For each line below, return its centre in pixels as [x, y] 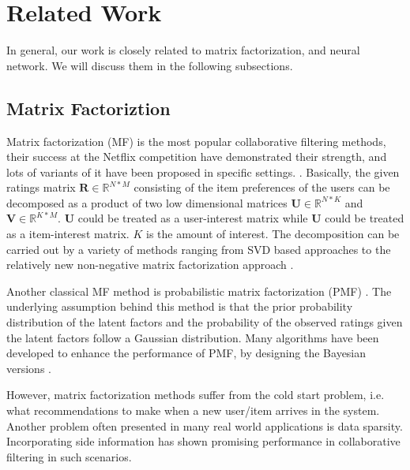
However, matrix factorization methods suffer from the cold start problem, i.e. [196, 395]
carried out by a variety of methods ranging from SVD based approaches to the [199, 249]
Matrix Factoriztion [88, 108]
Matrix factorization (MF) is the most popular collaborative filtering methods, [196, 141]
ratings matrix [41, 187]
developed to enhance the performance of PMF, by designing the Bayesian [186, 353]
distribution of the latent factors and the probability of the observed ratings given [205, 322]
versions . [29, 368]
